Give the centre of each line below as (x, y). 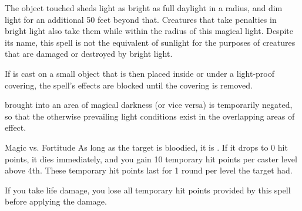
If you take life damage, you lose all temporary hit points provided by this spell (148, 190)
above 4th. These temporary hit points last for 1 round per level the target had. (149, 170)
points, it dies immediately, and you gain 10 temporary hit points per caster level (151, 159)
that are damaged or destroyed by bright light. (89, 54)
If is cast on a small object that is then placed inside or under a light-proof (140, 73)
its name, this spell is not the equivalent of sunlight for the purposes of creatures (150, 42)
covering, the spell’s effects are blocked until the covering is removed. (129, 85)
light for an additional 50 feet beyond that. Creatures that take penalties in (141, 19)
